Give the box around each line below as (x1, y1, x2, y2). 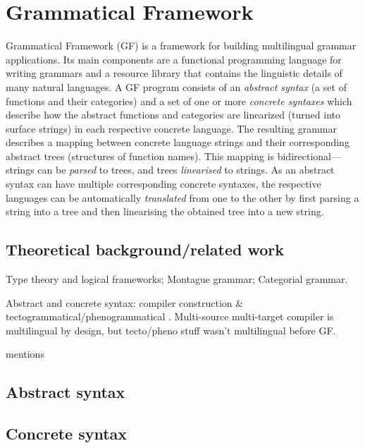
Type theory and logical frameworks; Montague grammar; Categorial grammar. (6, 272, 348, 286)
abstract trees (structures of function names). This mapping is (6, 148, 275, 163)
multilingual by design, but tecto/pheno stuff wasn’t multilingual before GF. (6, 322, 336, 337)
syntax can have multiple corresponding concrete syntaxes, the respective (6, 176, 321, 191)
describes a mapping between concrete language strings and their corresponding (6, 135, 349, 150)
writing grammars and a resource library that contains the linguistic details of (6, 66, 342, 80)
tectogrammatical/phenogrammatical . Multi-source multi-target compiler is (6, 309, 334, 324)
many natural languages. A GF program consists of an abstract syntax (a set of (6, 79, 347, 94)
